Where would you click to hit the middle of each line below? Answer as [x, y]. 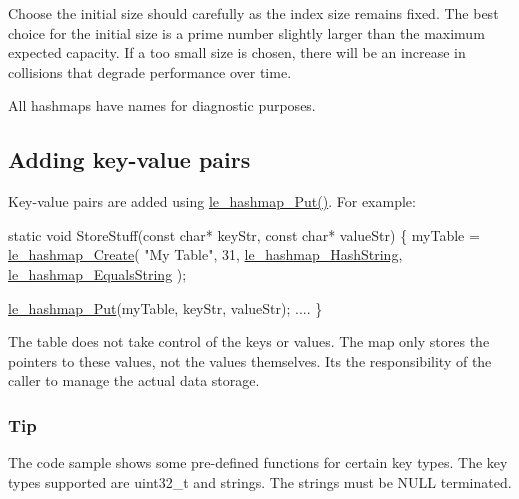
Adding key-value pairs [129, 159]
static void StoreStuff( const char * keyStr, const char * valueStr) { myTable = [244, 234]
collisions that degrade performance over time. [150, 71]
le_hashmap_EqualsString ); [97, 273]
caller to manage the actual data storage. [134, 380]
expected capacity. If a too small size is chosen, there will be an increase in [237, 52]
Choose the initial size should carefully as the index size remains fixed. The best [253, 13]
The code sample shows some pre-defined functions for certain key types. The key [258, 462]
